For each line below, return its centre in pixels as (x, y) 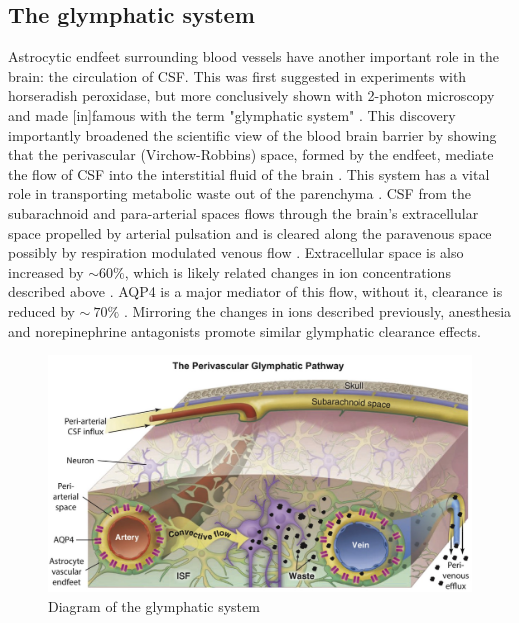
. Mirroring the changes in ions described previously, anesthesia (317, 310)
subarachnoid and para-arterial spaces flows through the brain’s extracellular (243, 212)
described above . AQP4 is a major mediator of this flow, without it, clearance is (255, 291)
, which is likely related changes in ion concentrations (287, 271)
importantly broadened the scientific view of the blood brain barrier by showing (252, 134)
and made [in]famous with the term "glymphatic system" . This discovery (232, 114)
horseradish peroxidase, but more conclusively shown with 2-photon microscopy (251, 95)
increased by (46, 271)
